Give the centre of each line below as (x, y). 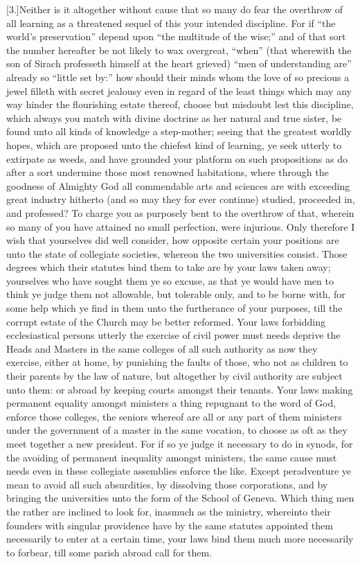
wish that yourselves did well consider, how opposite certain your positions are (173, 240)
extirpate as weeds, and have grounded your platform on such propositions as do (177, 158)
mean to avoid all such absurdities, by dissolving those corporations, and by (167, 484)
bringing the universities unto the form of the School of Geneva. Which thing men (180, 498)
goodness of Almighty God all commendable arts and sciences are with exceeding (178, 185)
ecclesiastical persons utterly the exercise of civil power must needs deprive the (173, 335)
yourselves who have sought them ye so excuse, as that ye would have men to (170, 280)
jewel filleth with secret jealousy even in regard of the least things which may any (179, 90)
